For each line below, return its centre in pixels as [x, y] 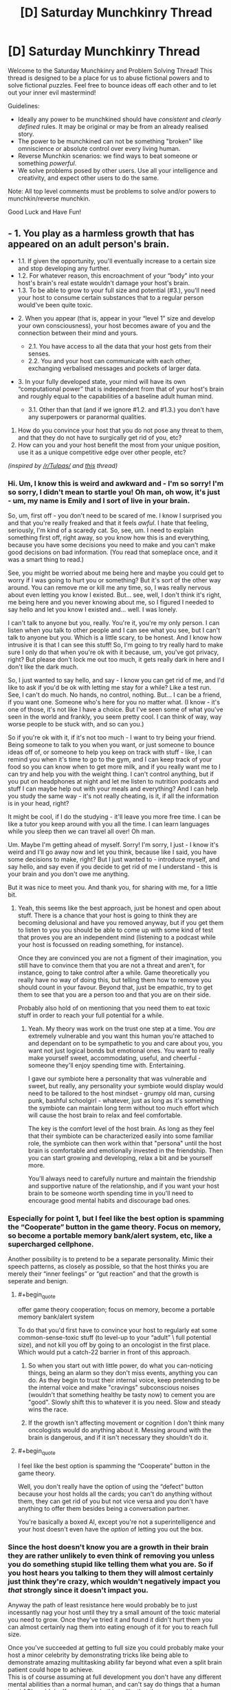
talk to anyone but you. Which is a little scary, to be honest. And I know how [115, 638]
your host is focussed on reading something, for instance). [101, 945]
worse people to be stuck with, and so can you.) [76, 724]
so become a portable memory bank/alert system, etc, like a [110, 1235]
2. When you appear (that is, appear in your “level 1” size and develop [116, 318]
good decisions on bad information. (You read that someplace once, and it [113, 552]
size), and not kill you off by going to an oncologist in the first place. [114, 1345]
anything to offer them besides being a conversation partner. [104, 1508]
